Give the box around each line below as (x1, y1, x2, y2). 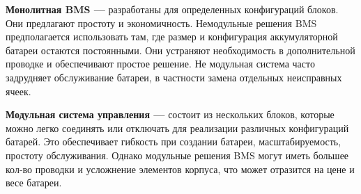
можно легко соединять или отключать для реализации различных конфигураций (6, 120, 349, 135)
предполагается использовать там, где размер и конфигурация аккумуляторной (6, 29, 338, 44)
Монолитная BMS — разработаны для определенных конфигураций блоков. (6, 2, 339, 16)
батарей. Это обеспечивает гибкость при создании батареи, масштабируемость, (6, 134, 341, 149)
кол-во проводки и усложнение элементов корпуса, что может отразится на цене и (6, 161, 355, 176)
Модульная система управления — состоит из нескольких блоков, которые (6, 107, 335, 122)
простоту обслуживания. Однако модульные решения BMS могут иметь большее (6, 147, 349, 162)
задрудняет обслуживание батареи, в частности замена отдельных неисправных (6, 70, 342, 84)
